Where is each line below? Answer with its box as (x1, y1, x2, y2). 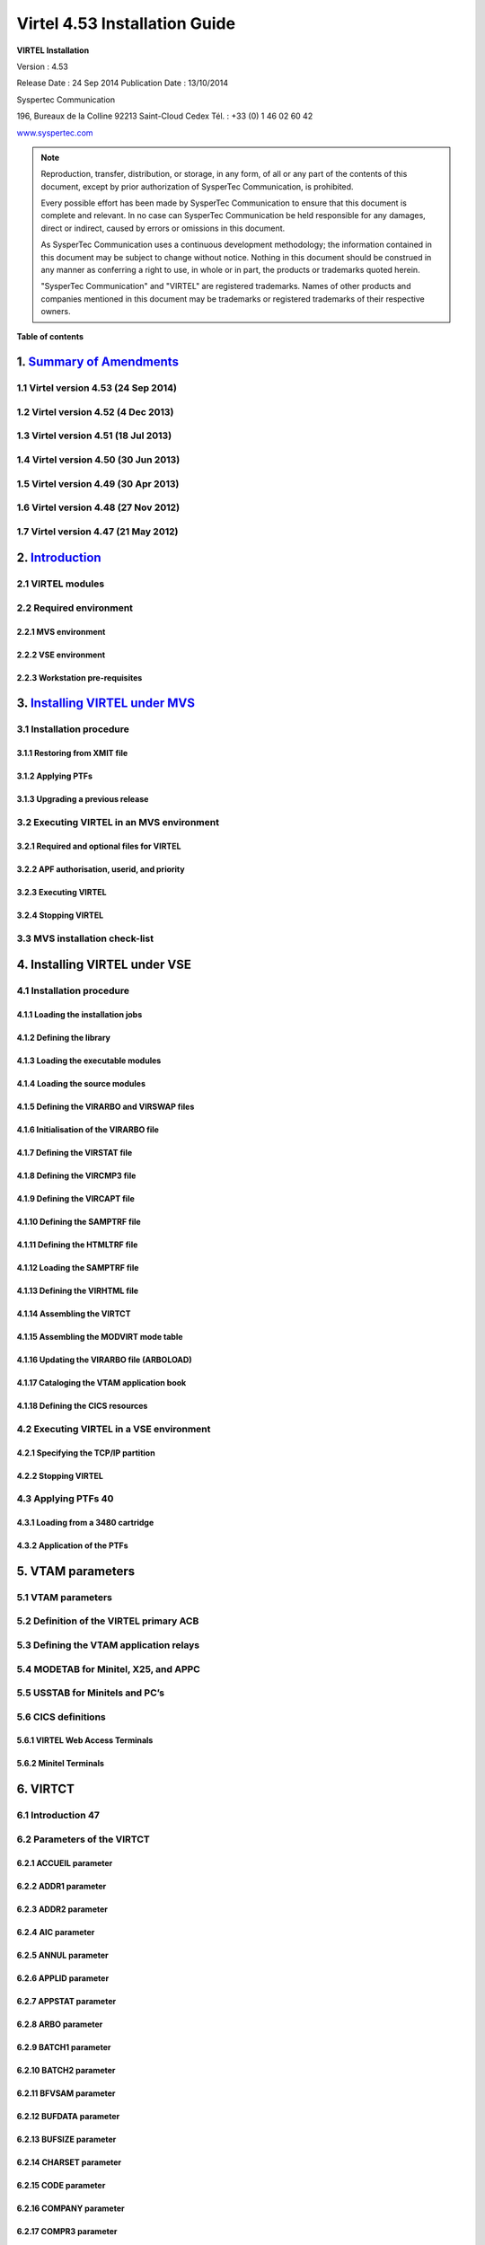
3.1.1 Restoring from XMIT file (16, 748, 128, 759)
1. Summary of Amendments (16, 355, 180, 370)
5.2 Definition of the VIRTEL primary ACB (16, 1615, 199, 1627)
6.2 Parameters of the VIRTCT (16, 1833, 150, 1845)
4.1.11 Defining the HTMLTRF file (16, 1239, 138, 1250)
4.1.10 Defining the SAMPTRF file (16, 1216, 141, 1227)
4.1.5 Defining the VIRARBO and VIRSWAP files (16, 1101, 195, 1112)
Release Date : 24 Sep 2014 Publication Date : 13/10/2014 (16, 77, 229, 89)
